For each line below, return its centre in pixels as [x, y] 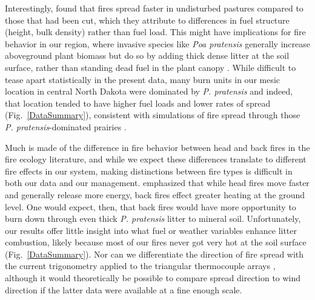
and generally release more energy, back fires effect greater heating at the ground [155, 194]
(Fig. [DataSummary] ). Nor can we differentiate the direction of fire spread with [154, 254]
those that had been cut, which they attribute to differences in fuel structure [147, 20]
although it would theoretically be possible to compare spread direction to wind [153, 278]
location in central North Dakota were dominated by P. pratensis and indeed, [149, 91]
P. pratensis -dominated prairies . [66, 126]
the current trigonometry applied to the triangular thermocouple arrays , [140, 266]
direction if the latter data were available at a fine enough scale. [124, 289]
